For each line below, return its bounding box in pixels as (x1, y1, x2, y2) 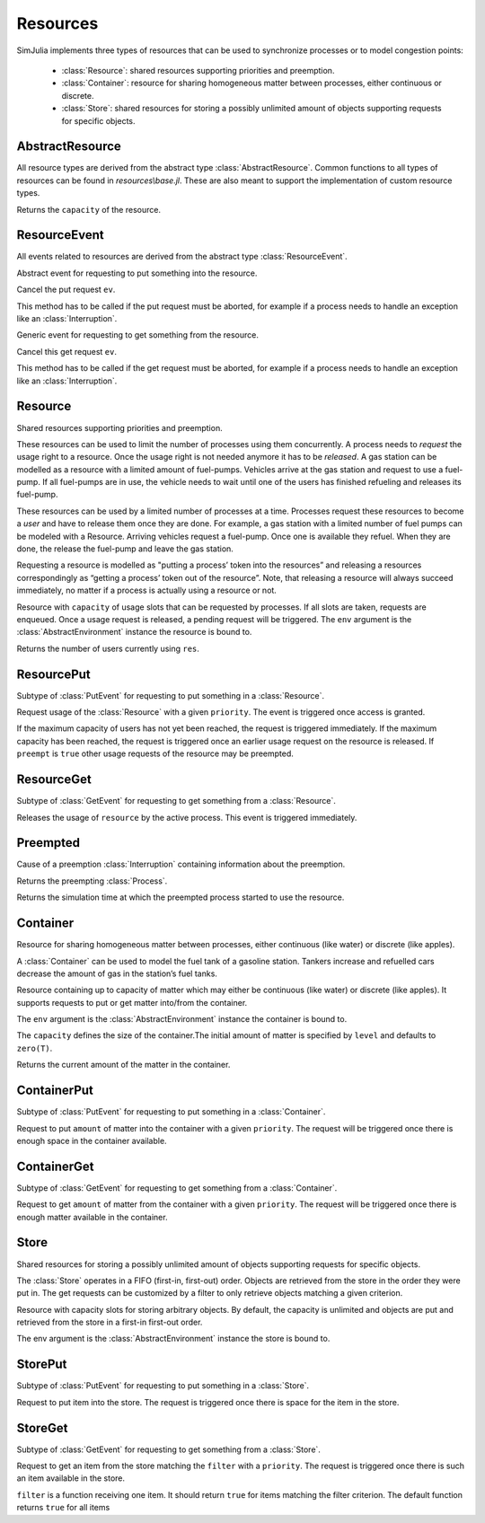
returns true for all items (16, 1502, 110, 1513)
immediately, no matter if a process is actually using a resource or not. (16, 585, 278, 596)
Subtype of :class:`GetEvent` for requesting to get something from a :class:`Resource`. (16, 796, 337, 806)
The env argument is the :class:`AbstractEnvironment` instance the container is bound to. (16, 1014, 348, 1025)
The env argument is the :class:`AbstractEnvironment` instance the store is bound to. (16, 1334, 331, 1344)
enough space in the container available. (16, 1135, 167, 1146)
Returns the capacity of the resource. (16, 204, 162, 215)
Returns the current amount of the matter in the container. (16, 1060, 231, 1070)
